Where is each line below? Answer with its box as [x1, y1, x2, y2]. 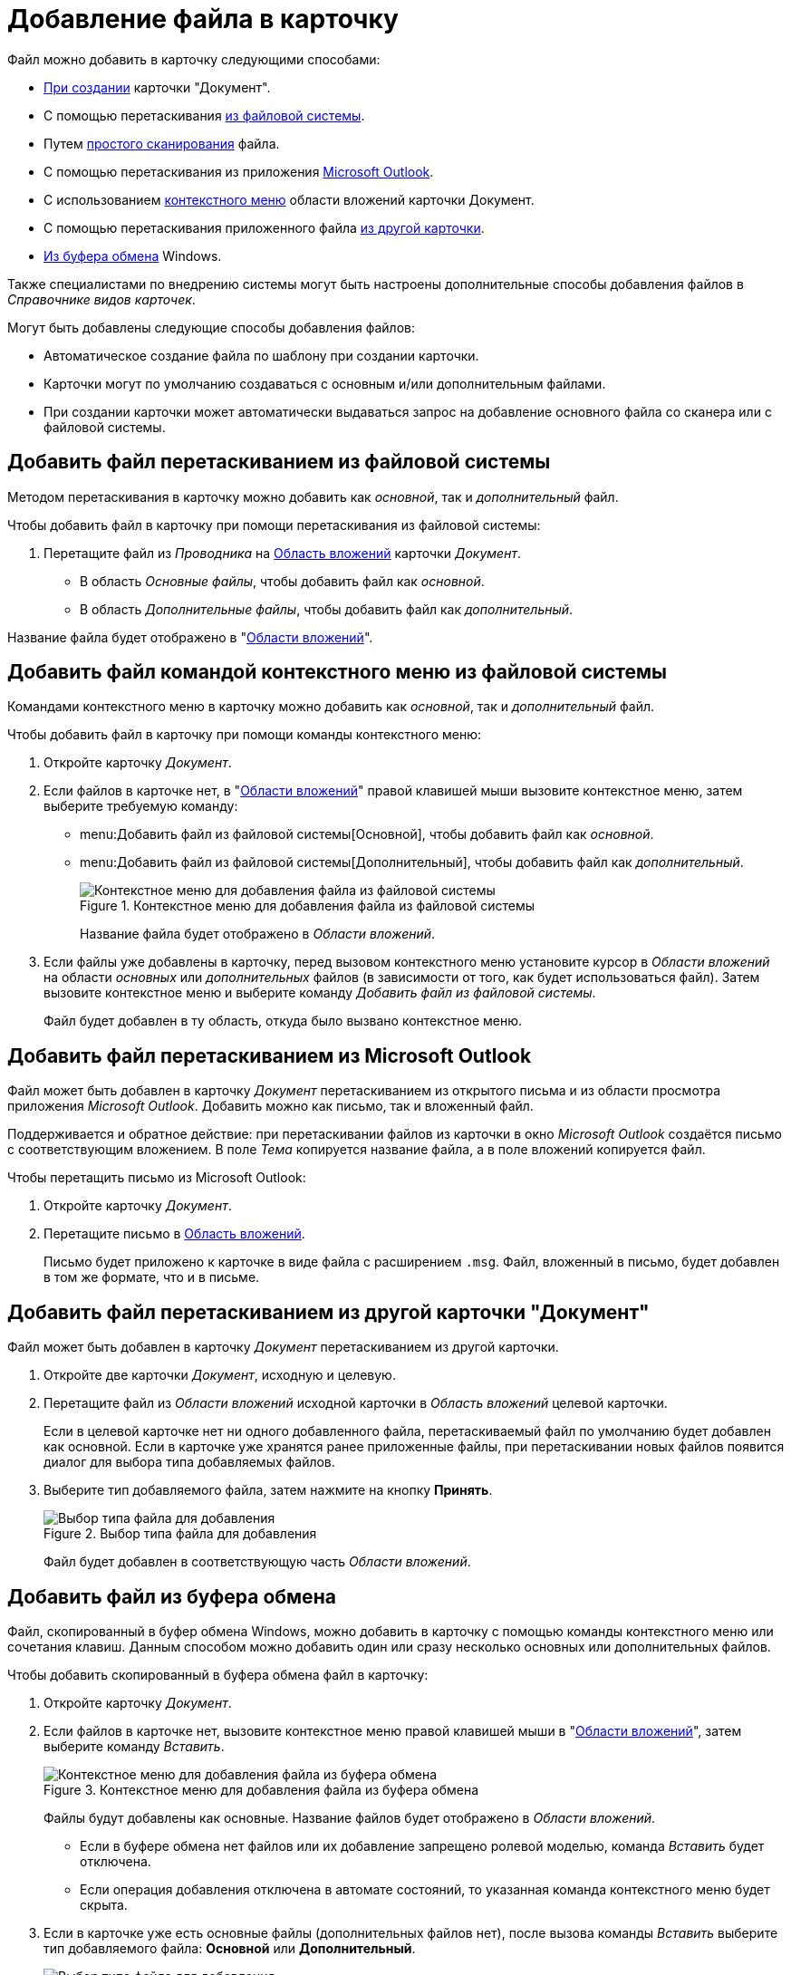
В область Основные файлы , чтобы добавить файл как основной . [80, 573, 485, 589]
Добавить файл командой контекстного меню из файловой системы [7, 660, 668, 684]
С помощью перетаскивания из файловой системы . [43, 107, 365, 123]
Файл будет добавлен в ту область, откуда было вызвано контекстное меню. [43, 1013, 522, 1029]
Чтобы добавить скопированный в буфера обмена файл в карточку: [7, 1666, 429, 1682]
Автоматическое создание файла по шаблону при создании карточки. [43, 347, 479, 363]
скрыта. [80, 1896, 128, 1912]
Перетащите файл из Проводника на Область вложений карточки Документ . [43, 544, 521, 561]
